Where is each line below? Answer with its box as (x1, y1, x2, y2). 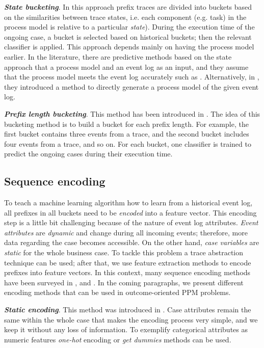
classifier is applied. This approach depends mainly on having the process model (4, 41, 254, 52)
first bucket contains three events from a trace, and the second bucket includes (4, 128, 249, 139)
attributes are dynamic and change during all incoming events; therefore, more (4, 227, 248, 237)
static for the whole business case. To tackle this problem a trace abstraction (4, 247, 244, 258)
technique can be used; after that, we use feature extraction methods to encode (4, 257, 251, 267)
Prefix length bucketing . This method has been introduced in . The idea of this (4, 108, 260, 119)
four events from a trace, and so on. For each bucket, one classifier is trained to (4, 138, 251, 149)
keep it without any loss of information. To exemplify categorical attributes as (4, 324, 248, 335)
